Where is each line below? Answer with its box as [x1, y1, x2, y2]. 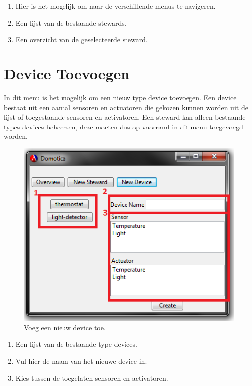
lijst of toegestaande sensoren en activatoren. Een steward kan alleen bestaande [4, 112, 246, 122]
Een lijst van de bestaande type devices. [15, 339, 137, 349]
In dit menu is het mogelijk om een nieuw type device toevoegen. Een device [4, 92, 237, 102]
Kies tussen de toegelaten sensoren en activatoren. [15, 372, 168, 383]
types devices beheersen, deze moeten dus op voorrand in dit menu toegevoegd [4, 121, 243, 131]
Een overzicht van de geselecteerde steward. [15, 34, 148, 45]
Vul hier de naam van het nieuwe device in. [15, 355, 147, 366]
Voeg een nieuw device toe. [24, 322, 106, 332]
